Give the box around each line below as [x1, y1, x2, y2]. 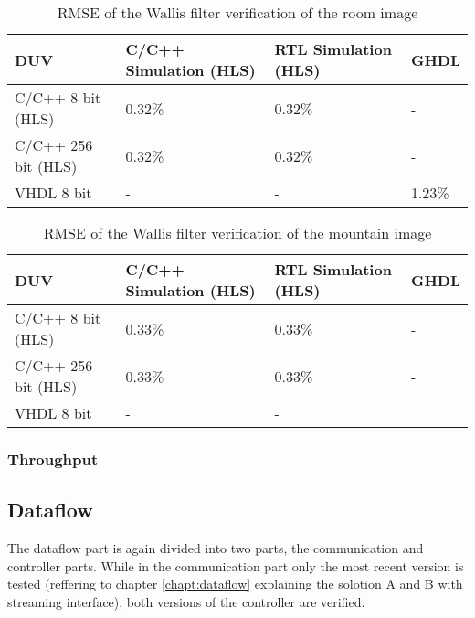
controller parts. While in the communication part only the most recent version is [7, 556, 464, 575]
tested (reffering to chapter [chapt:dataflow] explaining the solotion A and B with [7, 574, 463, 593]
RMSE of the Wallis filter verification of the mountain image [43, 222, 432, 243]
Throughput [7, 447, 99, 470]
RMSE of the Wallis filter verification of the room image [57, 2, 418, 23]
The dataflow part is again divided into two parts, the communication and [7, 538, 424, 558]
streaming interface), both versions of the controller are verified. [7, 591, 365, 611]
